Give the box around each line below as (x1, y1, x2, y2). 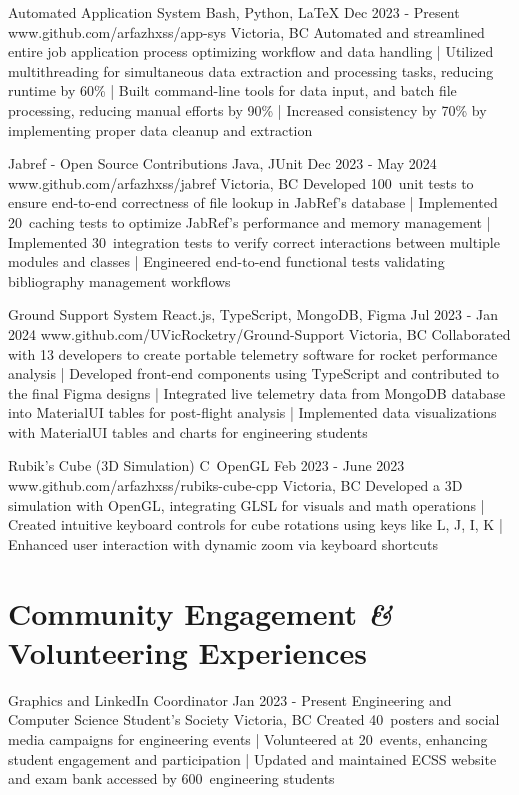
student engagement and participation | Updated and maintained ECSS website (8, 748, 497, 769)
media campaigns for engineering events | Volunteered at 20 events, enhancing (8, 728, 488, 749)
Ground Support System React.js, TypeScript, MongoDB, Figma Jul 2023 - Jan (8, 304, 499, 325)
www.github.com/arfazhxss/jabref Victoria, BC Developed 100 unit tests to (8, 172, 474, 193)
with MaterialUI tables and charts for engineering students (8, 421, 368, 442)
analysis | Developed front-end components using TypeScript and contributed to (8, 363, 500, 384)
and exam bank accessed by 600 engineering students (8, 768, 335, 789)
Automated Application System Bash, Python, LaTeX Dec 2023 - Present (8, 2, 460, 22)
